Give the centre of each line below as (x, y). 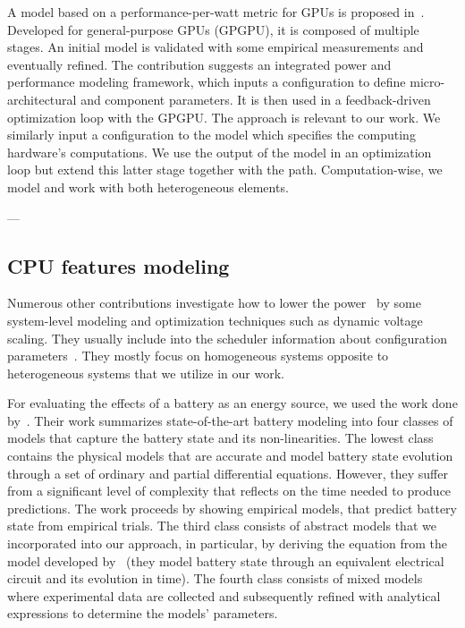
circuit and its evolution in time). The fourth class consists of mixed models (215, 578)
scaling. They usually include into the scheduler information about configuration (227, 338)
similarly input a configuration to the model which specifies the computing (211, 135)
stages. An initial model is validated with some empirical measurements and (216, 47)
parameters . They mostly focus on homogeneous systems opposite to (198, 356)
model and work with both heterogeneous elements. (148, 187)
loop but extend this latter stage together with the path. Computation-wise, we (225, 170)
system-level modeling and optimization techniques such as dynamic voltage (215, 320)
